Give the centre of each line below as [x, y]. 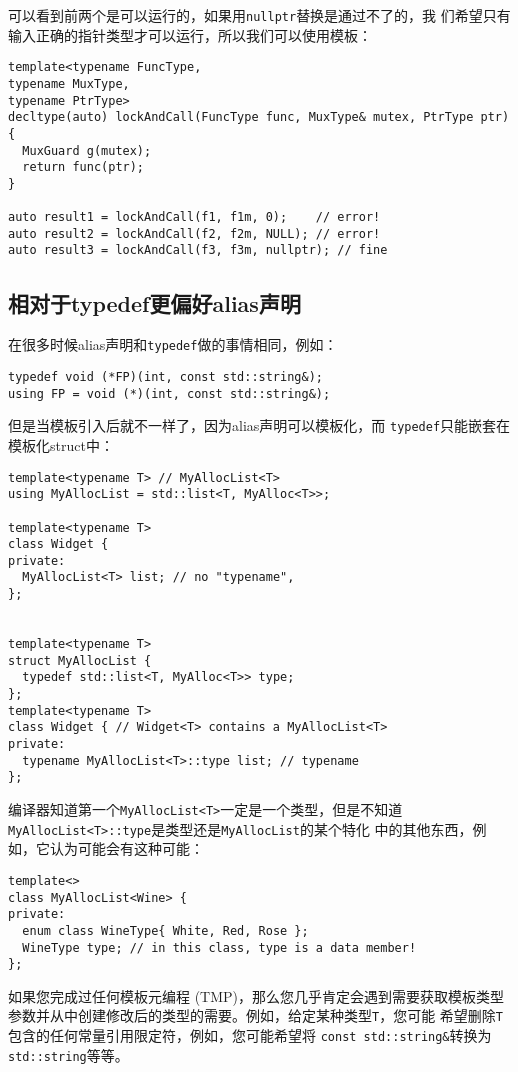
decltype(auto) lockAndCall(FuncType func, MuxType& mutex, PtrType [241, 117]
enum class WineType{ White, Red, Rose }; [165, 930]
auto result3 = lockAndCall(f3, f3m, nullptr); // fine [198, 250]
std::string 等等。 [68, 1054]
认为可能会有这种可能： [126, 848]
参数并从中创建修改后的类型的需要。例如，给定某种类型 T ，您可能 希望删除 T [256, 1015]
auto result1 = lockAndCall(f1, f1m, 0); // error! [194, 217]
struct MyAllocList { [80, 660]
